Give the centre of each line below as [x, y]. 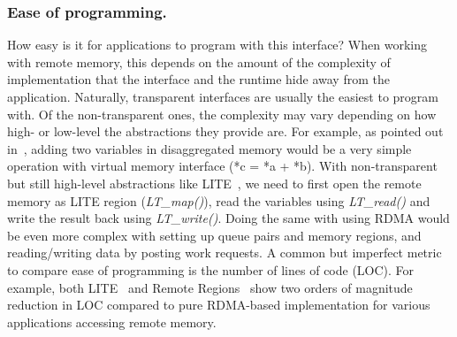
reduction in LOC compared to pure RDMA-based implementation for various [219, 305]
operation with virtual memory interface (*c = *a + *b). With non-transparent [222, 166]
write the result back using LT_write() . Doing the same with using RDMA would [228, 218]
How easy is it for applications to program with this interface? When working [217, 45]
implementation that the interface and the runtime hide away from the [198, 79]
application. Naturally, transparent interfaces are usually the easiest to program [223, 96]
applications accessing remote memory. [112, 322]
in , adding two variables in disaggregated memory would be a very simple [209, 148]
